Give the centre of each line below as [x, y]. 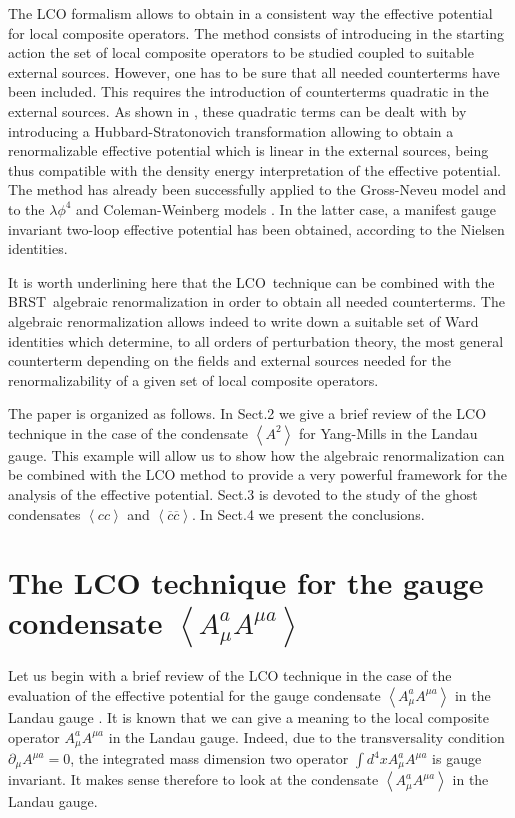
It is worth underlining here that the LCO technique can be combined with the [251, 281]
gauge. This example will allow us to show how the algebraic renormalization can [256, 454]
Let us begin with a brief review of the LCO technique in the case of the [230, 675]
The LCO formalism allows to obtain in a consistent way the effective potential [250, 13]
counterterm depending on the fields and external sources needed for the [229, 360]
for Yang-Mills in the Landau [388, 432]
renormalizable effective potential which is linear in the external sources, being [248, 150]
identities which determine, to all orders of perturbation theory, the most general [256, 340]
